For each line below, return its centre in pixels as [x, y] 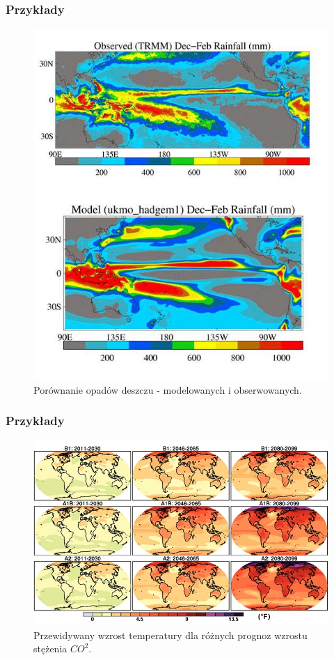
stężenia [50, 649]
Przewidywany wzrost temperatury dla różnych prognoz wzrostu [170, 635]
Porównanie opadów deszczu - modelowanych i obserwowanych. [168, 389]
